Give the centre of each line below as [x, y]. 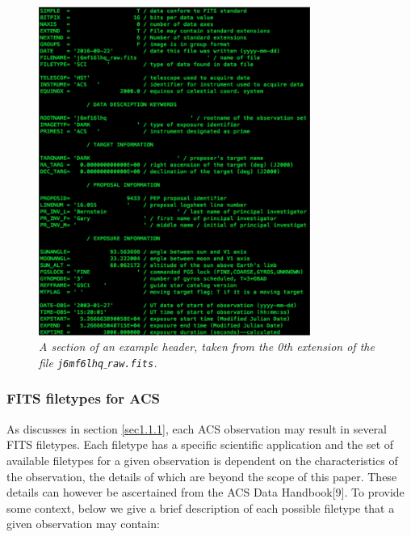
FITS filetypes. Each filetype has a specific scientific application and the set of [200, 444]
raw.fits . [132, 362]
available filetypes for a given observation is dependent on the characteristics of [202, 460]
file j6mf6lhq [71, 362]
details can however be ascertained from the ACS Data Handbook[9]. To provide [205, 492]
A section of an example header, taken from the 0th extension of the [207, 347]
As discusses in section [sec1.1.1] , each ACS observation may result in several [197, 428]
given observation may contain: [83, 524]
